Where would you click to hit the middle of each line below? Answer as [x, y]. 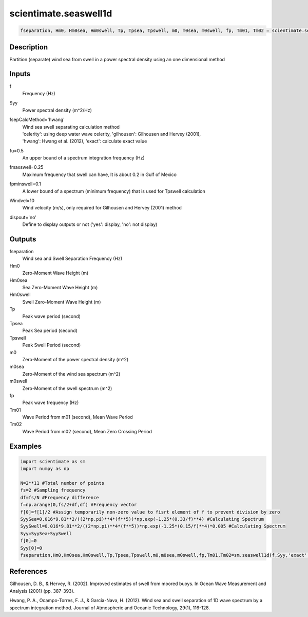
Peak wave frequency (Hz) [51, 403]
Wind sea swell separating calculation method [71, 127]
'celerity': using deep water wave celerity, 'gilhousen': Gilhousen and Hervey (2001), [112, 134]
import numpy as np [45, 469]
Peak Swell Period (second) [52, 345]
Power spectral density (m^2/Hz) [57, 110]
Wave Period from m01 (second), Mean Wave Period [78, 417]
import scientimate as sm [53, 461]
